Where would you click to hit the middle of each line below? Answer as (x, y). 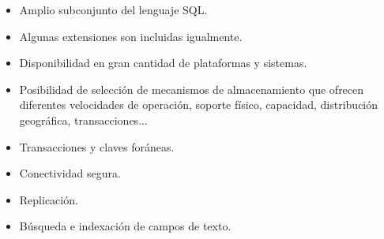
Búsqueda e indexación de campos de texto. (125, 226)
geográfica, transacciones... (83, 119)
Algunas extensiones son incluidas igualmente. (131, 36)
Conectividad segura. (70, 173)
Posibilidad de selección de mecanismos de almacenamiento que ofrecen (192, 89)
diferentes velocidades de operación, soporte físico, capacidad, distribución (199, 105)
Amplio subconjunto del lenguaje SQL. (113, 9)
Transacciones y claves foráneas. (97, 146)
